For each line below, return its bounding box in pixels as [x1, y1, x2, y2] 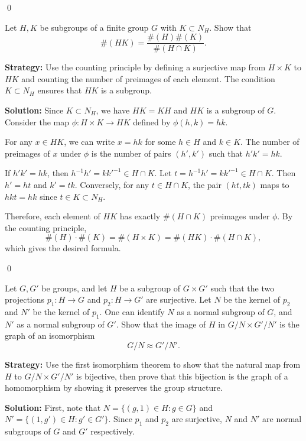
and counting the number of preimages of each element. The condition [21, 72, 275, 85]
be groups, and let [41, 281, 108, 294]
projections [5, 293, 45, 306]
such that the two [210, 281, 275, 294]
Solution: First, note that [5, 401, 101, 413]
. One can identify [99, 305, 165, 317]
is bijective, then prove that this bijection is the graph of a [76, 369, 288, 382]
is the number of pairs [91, 147, 171, 159]
